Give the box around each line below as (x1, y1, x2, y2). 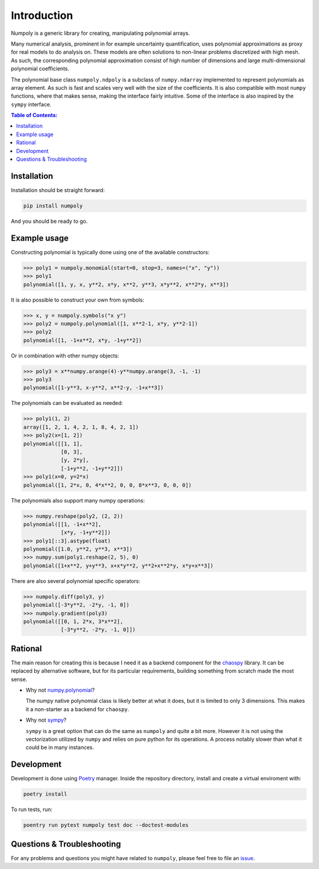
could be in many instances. (25, 744, 95, 751)
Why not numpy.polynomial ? (25, 686, 95, 694)
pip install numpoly (23, 202, 83, 209)
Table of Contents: (11, 112, 58, 119)
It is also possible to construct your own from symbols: (11, 296, 145, 303)
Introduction (11, 9, 73, 22)
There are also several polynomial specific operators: (11, 577, 141, 585)
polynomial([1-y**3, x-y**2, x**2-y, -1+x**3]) (23, 384, 164, 391)
